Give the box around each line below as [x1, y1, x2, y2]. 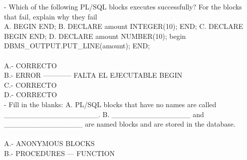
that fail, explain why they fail [4, 11, 97, 21]
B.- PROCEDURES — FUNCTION [4, 148, 115, 158]
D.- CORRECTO [4, 89, 57, 100]
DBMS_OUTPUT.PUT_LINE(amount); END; [4, 40, 150, 51]
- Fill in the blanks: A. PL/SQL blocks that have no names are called [4, 99, 217, 109]
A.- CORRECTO [4, 60, 57, 70]
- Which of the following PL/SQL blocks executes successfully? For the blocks [4, 1, 242, 11]
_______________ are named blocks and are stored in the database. [4, 119, 236, 129]
